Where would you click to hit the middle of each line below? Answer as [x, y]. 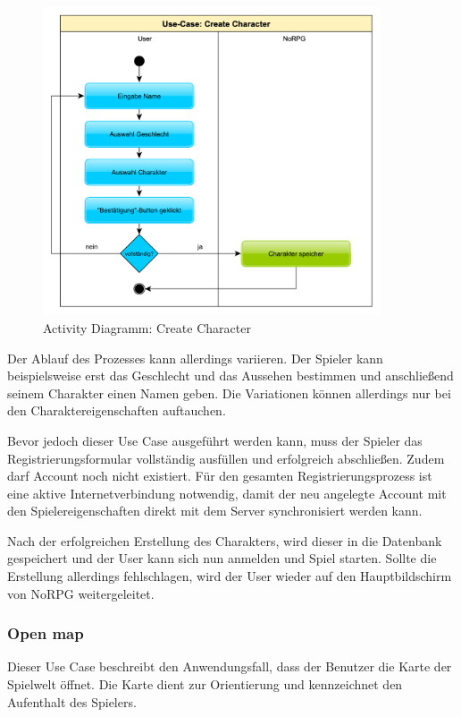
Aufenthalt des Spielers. [72, 701]
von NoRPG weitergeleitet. [81, 593]
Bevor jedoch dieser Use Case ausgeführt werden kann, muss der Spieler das [215, 440]
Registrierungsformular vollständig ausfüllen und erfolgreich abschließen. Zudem [226, 458]
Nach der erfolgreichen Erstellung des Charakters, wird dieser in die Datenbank [225, 540]
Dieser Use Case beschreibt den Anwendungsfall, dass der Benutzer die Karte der [230, 666]
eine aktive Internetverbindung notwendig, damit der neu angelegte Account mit [227, 493]
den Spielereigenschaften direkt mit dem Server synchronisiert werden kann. [215, 511]
